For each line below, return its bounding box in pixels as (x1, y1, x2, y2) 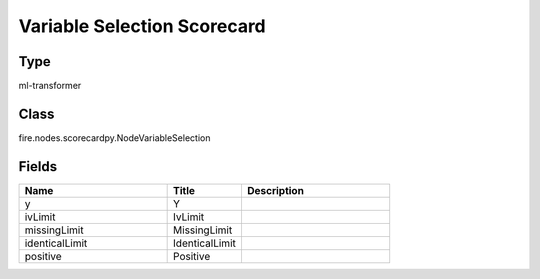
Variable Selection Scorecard (18, 15, 267, 37)
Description (246, 183, 305, 197)
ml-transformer (18, 80, 82, 92)
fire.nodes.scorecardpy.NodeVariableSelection (18, 131, 211, 144)
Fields (18, 158, 58, 175)
